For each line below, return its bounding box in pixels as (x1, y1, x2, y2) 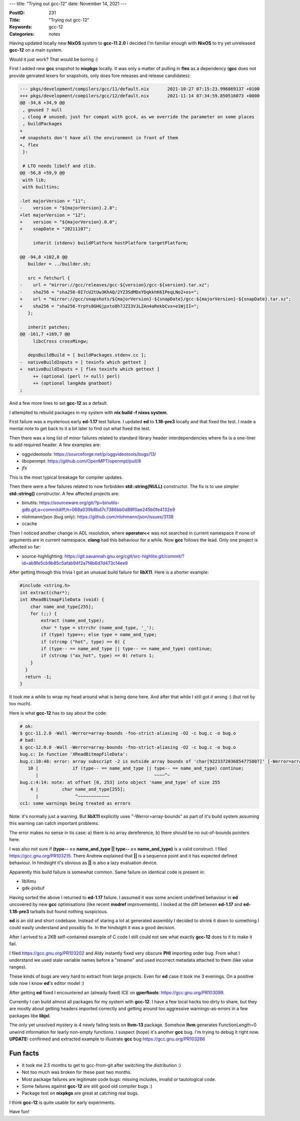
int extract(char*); (19, 590, 70, 596)
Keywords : (9, 24, 32, 30)
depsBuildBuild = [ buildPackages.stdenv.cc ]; (27, 352, 147, 358)
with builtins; (22, 184, 60, 190)
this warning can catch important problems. (9, 820, 99, 826)
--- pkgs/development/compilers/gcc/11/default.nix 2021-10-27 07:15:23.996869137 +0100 (19, 86, 260, 92)
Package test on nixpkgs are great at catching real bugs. (21, 1090, 139, 1096)
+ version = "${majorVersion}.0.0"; (19, 219, 117, 225)
